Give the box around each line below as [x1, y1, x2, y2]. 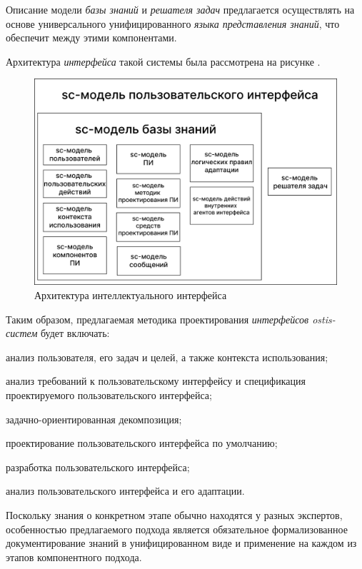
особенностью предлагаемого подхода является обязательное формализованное [6, 521, 348, 536]
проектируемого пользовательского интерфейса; [6, 387, 212, 402]
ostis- [312, 311, 336, 326]
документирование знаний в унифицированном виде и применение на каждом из [6, 535, 357, 550]
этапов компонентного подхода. [6, 549, 142, 564]
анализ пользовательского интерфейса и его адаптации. [6, 483, 245, 498]
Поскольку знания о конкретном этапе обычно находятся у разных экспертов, [6, 507, 343, 522]
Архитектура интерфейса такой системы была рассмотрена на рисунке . [6, 54, 321, 69]
